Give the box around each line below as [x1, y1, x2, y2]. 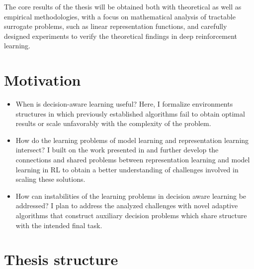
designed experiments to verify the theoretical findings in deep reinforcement [4, 30, 238, 41]
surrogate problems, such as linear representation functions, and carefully [4, 21, 227, 31]
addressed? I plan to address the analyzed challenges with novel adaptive [15, 200, 238, 211]
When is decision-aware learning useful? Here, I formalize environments [15, 99, 233, 109]
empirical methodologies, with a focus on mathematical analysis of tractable [4, 11, 236, 21]
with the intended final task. [15, 220, 102, 230]
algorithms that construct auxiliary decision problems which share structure [15, 210, 247, 221]
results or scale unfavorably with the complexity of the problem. [15, 118, 211, 129]
